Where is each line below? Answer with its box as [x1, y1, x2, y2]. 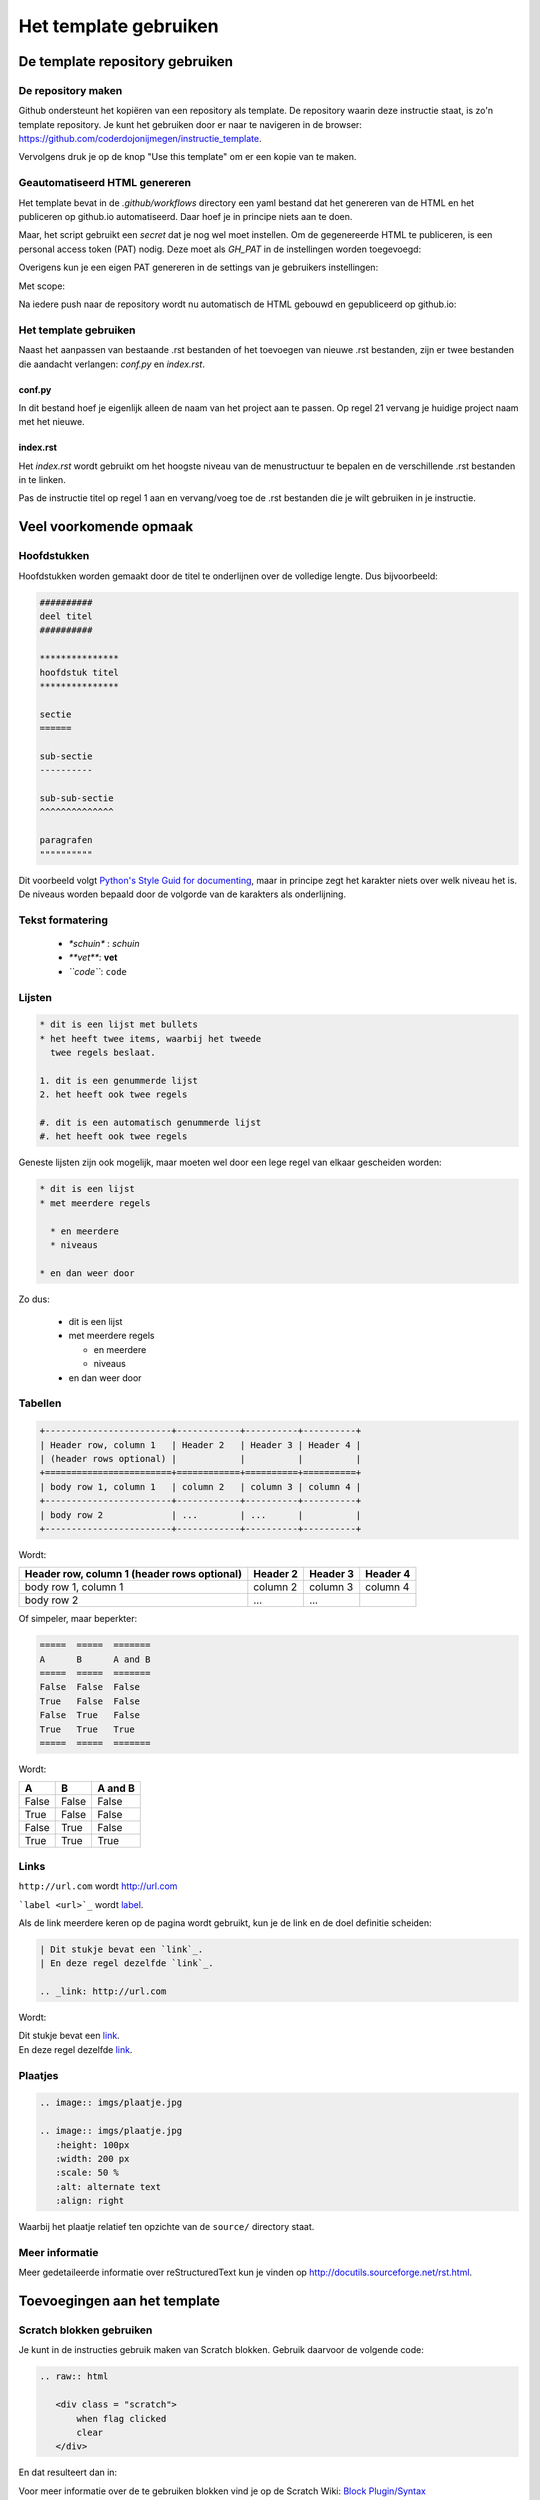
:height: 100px [55, 2139, 130, 2150]
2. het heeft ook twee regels [39, 1089, 188, 1100]
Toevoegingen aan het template [18, 2293, 220, 2310]
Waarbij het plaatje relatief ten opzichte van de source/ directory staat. [18, 2221, 315, 2233]
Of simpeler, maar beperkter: [18, 1613, 138, 1625]
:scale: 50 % [55, 2167, 120, 2179]
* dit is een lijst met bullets [39, 1019, 199, 1030]
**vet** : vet [68, 951, 118, 964]
